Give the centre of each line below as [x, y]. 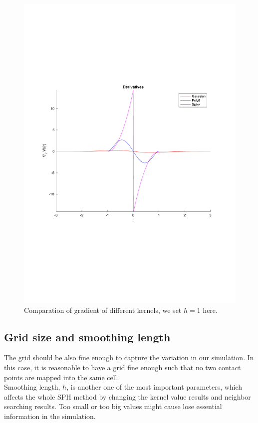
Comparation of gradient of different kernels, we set [103, 310]
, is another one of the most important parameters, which [154, 387]
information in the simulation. [50, 416]
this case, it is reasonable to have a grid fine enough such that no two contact [123, 367]
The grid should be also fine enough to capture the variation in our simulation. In [129, 357]
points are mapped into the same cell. [62, 377]
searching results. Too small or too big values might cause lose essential [113, 406]
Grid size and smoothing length [87, 337]
